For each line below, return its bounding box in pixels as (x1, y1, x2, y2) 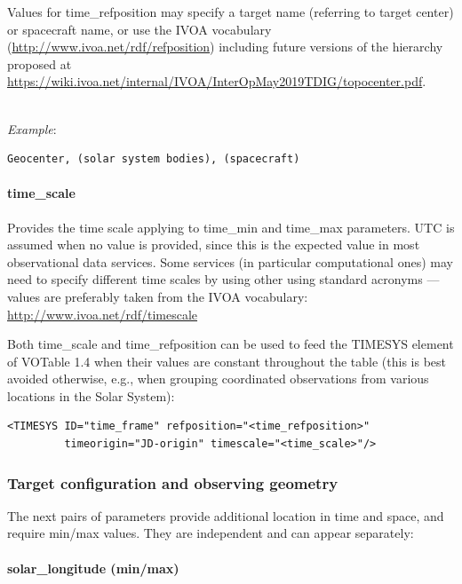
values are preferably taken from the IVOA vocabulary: (7, 287, 308, 305)
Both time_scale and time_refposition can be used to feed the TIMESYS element (7, 335, 454, 353)
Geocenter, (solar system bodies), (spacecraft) (7, 153, 300, 166)
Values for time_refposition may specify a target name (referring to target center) (7, 3, 454, 20)
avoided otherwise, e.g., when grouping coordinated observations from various (7, 369, 429, 388)
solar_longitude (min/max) (7, 558, 179, 577)
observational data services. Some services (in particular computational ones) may (7, 252, 453, 271)
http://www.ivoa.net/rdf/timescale (7, 304, 198, 323)
